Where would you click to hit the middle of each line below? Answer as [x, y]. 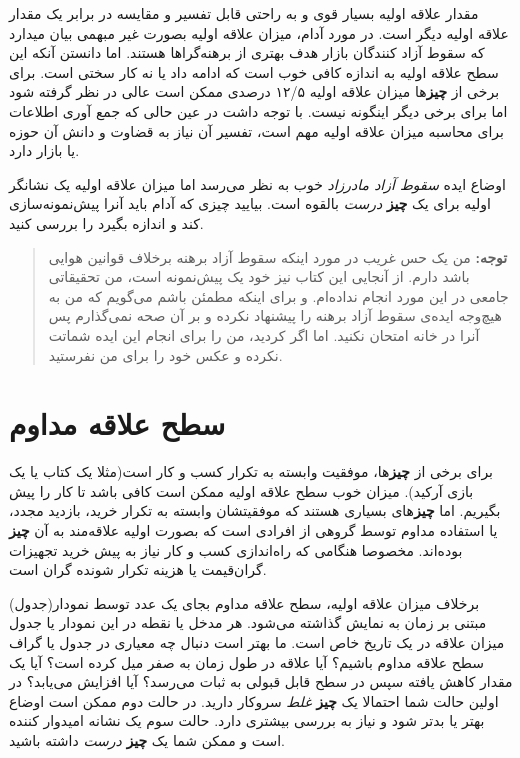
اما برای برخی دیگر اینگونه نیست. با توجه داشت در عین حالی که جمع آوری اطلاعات [258, 110]
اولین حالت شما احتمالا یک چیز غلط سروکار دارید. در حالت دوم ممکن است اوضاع [254, 700]
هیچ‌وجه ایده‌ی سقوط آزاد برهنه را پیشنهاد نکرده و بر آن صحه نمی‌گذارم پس [275, 315]
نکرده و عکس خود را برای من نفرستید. [165, 354]
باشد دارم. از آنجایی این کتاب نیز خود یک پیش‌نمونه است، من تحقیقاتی [259, 276]
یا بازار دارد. [44, 150]
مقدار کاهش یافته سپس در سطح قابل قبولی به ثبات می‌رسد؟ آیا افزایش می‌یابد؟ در [261, 681]
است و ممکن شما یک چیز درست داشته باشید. [147, 739]
